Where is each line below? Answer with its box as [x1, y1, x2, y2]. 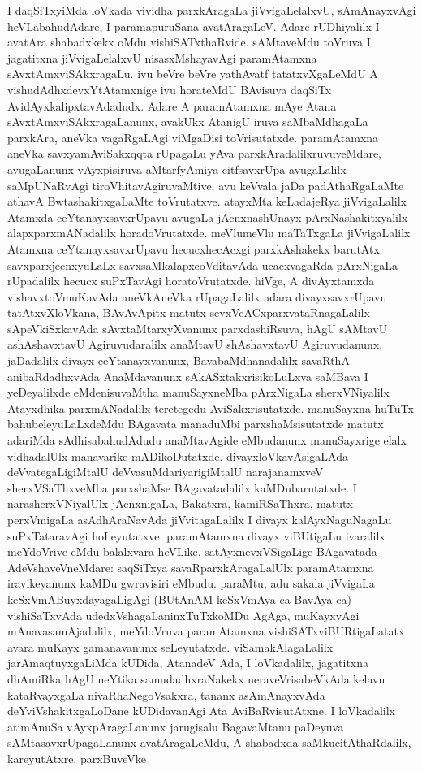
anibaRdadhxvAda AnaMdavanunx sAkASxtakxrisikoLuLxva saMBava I [7, 367, 368, 384]
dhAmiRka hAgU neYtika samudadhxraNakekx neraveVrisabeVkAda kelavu [7, 670, 385, 687]
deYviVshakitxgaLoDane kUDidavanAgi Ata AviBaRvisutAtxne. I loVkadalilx [7, 702, 395, 719]
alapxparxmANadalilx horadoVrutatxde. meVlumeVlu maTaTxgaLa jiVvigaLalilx [7, 224, 411, 241]
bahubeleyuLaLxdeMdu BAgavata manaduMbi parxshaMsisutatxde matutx [7, 415, 384, 432]
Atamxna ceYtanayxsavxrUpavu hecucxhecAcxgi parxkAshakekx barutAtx [7, 240, 380, 257]
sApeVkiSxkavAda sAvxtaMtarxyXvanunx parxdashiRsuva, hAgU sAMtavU [7, 319, 388, 336]
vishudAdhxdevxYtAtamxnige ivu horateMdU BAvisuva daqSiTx [7, 80, 332, 98]
